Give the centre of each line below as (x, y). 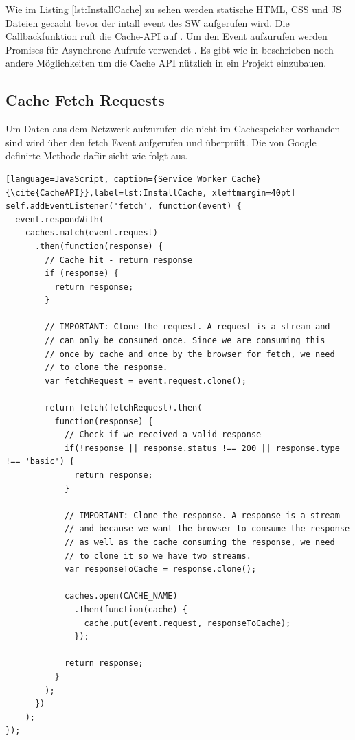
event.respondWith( (60, 219)
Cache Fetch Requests (85, 100)
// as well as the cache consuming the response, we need (199, 542)
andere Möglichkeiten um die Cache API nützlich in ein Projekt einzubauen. (166, 63)
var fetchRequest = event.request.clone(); (146, 381)
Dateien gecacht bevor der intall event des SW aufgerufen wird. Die (148, 22)
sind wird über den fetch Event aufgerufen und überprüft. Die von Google (161, 142)
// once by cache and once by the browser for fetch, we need (190, 354)
